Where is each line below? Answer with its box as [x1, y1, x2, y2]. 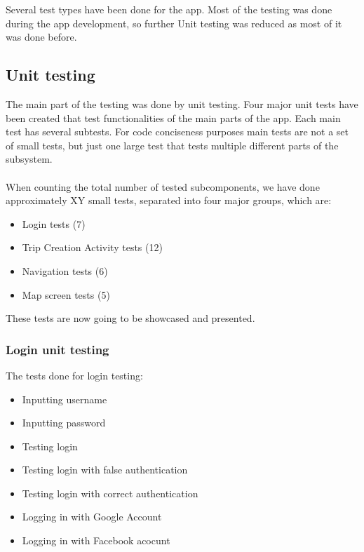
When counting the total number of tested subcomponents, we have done [6, 179, 320, 194]
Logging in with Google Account [22, 509, 162, 524]
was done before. [6, 29, 77, 44]
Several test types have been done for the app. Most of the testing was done [6, 2, 332, 16]
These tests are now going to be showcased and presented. [6, 311, 255, 325]
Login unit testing [6, 340, 109, 358]
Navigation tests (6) [22, 263, 108, 278]
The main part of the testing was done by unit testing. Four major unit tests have [6, 96, 358, 111]
